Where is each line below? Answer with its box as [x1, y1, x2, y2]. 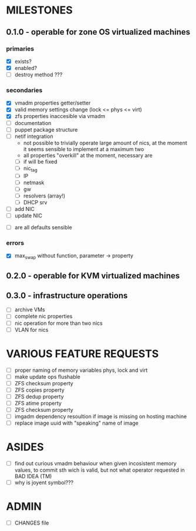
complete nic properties [14, 312, 73, 320]
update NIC [14, 212, 43, 219]
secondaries [6, 86, 43, 94]
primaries [6, 45, 34, 53]
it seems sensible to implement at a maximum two [23, 145, 144, 153]
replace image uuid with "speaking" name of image [14, 419, 139, 426]
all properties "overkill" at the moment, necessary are [23, 152, 153, 159]
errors [6, 239, 25, 247]
